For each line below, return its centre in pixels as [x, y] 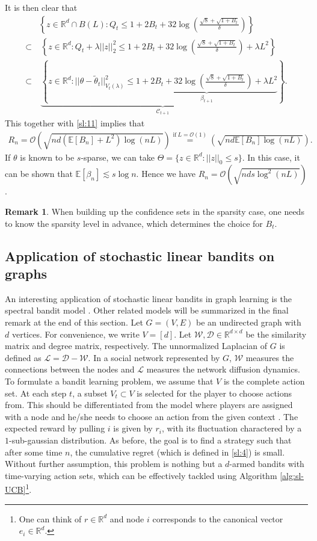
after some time [34, 452]
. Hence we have [166, 174]
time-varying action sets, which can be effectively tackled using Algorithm [141, 475]
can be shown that [39, 174]
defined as [23, 357]
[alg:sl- [292, 475]
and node [127, 518]
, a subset [90, 393]
